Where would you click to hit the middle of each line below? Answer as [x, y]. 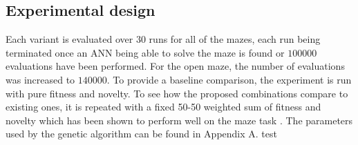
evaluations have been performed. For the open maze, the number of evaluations [175, 66]
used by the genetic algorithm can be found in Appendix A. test [141, 134]
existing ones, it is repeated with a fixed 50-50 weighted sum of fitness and [163, 107]
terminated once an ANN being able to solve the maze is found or [145, 52]
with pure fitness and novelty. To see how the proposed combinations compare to [177, 93]
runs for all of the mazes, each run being [235, 39]
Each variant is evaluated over [69, 39]
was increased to [40, 79]
